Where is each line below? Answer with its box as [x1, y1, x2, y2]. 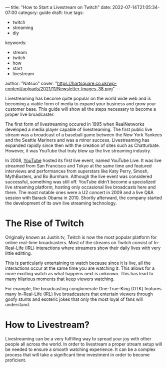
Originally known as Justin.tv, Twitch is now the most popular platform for [5, 234, 157, 240]
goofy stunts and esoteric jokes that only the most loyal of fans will [5, 296, 143, 302]
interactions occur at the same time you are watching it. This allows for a [5, 265, 155, 271]
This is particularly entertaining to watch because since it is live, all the [5, 260, 151, 266]
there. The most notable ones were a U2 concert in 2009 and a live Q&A [5, 190, 154, 195]
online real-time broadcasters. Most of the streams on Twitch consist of [5, 239, 153, 245]
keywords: [5, 40, 26, 46]
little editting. [5, 250, 32, 256]
